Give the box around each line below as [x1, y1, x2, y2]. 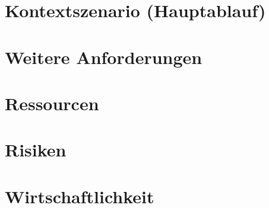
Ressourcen [5, 91, 99, 115]
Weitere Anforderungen [5, 44, 202, 69]
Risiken [5, 137, 67, 162]
